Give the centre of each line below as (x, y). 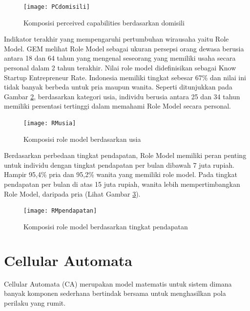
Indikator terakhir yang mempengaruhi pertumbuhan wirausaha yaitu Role (116, 39)
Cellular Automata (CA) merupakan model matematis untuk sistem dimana (118, 283)
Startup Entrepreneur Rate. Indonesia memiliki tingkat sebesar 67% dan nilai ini (125, 77)
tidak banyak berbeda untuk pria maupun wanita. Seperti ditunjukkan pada (118, 87)
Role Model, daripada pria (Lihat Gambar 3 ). (72, 193)
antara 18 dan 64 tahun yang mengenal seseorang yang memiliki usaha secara (120, 58)
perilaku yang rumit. (35, 302)
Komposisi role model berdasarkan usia (82, 139)
